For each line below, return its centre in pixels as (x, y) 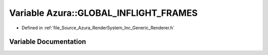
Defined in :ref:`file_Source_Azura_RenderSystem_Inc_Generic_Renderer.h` (98, 28)
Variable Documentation (48, 42)
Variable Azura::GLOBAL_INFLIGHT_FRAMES (103, 13)
